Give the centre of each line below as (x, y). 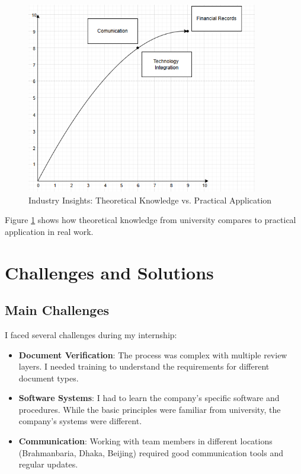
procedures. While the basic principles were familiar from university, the (150, 409)
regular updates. (48, 464)
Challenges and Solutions (109, 272)
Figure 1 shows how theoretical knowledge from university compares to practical (150, 220)
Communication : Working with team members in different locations (145, 441)
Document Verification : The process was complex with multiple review (153, 354)
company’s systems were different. (80, 421)
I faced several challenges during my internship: (91, 334)
